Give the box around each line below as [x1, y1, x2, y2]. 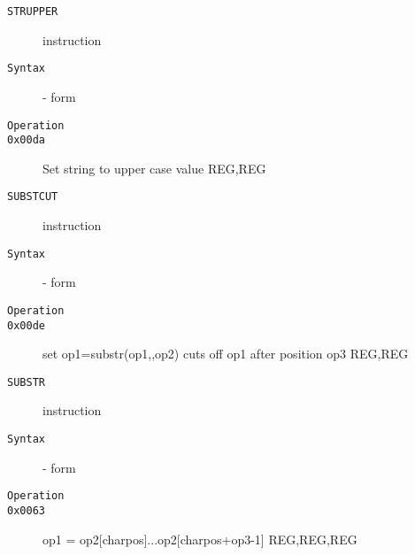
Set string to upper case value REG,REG [42, 158, 266, 177]
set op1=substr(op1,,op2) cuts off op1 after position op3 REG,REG [42, 344, 409, 363]
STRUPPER [7, 5, 58, 18]
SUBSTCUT [7, 190, 58, 204]
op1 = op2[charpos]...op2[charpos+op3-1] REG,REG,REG [42, 529, 357, 548]
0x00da [7, 134, 45, 147]
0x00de [7, 319, 45, 332]
